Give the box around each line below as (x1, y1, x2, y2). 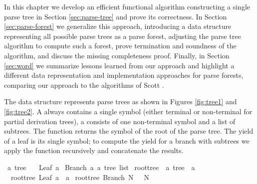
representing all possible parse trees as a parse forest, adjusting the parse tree (4, 30, 241, 41)
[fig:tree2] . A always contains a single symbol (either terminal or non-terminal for (4, 106, 253, 116)
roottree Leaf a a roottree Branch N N (10, 172, 150, 182)
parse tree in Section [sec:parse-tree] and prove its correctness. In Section (4, 11, 227, 21)
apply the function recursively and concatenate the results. (4, 145, 184, 156)
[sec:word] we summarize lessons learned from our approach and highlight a (4, 60, 235, 70)
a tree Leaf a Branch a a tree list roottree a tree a (7, 162, 195, 172)
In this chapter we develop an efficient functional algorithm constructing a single (4, 1, 251, 11)
